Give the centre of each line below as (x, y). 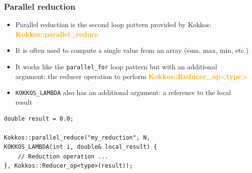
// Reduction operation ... (63, 156)
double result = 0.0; (39, 118)
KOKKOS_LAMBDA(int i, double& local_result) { (81, 147)
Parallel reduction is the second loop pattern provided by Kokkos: (113, 24)
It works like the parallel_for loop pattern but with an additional (116, 66)
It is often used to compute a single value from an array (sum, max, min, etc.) (132, 50)
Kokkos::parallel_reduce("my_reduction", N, (77, 137)
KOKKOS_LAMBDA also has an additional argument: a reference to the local (123, 92)
